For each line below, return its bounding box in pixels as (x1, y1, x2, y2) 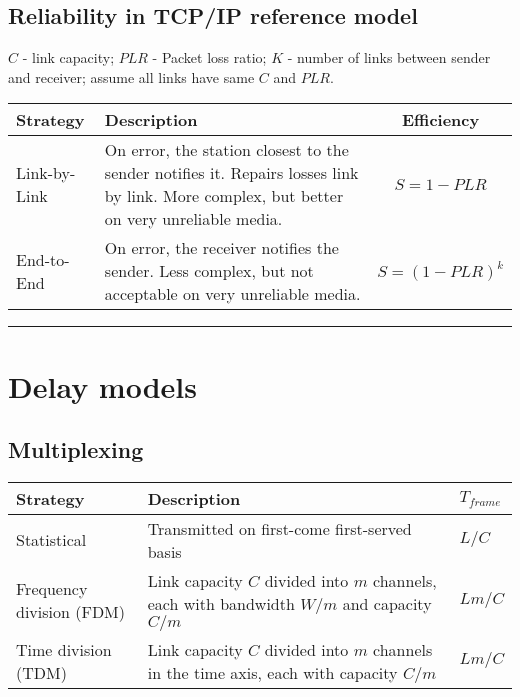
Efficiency (401, 108, 480, 132)
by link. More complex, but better (104, 184, 344, 208)
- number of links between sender (287, 47, 491, 68)
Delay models (8, 365, 197, 406)
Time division (16, 637, 112, 661)
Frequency (16, 577, 88, 601)
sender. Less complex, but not (104, 259, 314, 283)
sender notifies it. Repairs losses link (104, 161, 359, 185)
